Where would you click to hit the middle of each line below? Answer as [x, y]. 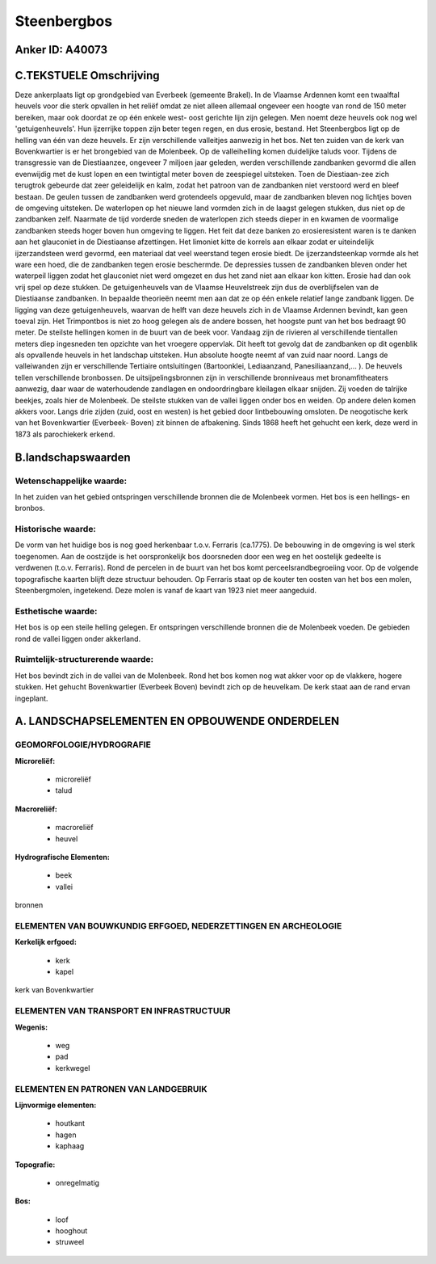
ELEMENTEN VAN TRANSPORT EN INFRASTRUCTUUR [123, 1011]
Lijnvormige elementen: [56, 1105]
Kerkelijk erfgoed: [46, 942]
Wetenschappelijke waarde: [71, 481]
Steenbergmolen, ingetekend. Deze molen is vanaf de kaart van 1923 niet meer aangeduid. [166, 591]
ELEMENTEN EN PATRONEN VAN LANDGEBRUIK [111, 1089]
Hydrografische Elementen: [63, 857]
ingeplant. [31, 698]
